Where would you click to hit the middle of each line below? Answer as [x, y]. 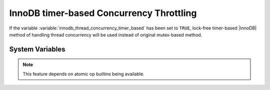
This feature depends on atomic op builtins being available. [83, 74]
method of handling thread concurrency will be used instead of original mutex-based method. [106, 34]
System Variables [37, 49]
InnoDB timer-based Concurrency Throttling [103, 13]
